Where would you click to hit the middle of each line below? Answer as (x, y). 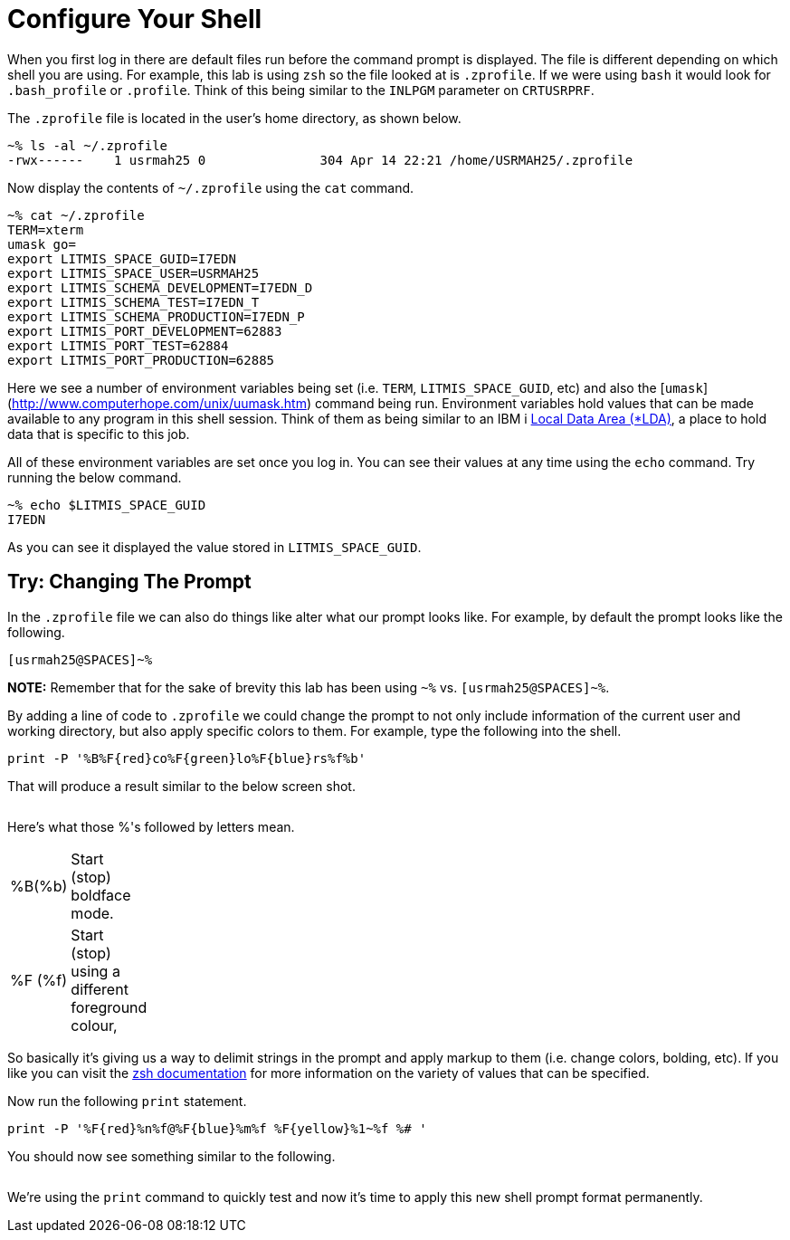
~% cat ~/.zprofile (76, 215)
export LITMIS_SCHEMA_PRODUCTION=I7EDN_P (156, 316)
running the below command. (95, 477)
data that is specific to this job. (99, 434)
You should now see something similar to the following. (171, 1156)
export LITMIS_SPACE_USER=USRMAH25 (133, 273)
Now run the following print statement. (127, 1101)
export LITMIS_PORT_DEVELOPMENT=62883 (145, 331)
